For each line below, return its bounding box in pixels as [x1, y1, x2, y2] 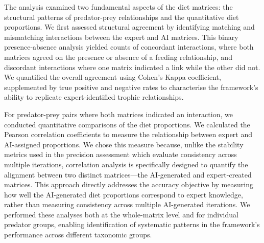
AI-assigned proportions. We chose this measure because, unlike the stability [4, 139, 244, 149]
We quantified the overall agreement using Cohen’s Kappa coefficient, [4, 72, 221, 82]
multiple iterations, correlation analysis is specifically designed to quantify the [4, 159, 248, 169]
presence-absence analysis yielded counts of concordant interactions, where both [4, 41, 254, 52]
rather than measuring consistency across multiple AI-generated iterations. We [4, 199, 250, 210]
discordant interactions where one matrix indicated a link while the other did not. [4, 61, 260, 72]
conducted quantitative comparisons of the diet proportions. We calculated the [4, 119, 250, 129]
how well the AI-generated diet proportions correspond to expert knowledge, [4, 189, 243, 200]
